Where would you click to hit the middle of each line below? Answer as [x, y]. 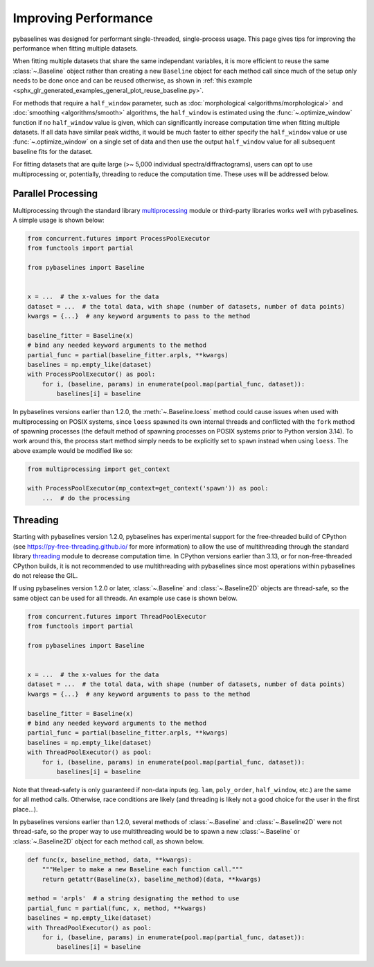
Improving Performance [83, 18]
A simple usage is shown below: [59, 220]
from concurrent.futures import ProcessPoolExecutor [119, 238]
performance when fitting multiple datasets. [75, 48]
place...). [25, 809]
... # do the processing [86, 498]
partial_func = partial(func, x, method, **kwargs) [117, 908]
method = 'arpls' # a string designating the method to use [133, 899]
